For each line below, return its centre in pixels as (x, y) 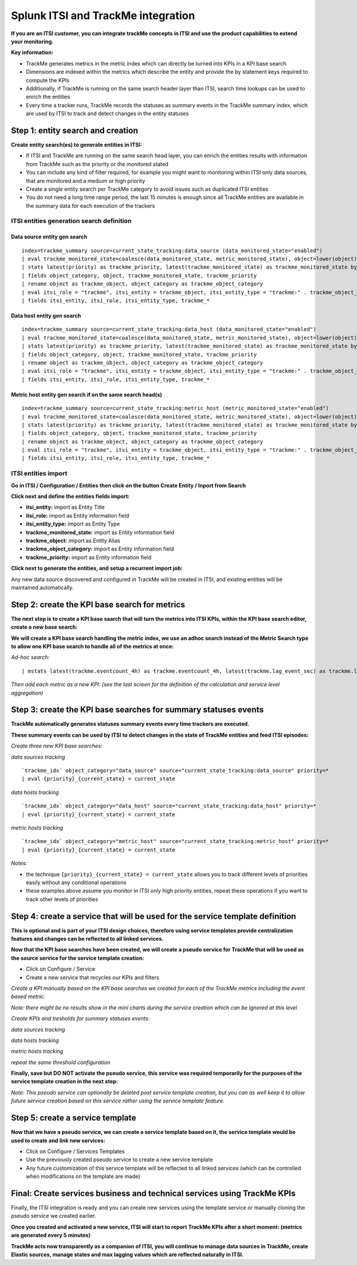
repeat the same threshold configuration (61, 1062)
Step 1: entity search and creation (74, 130)
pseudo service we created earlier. (54, 1216)
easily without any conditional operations (76, 882)
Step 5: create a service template (73, 1118)
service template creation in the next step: (65, 1081)
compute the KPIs (48, 80)
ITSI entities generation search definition (71, 221)
